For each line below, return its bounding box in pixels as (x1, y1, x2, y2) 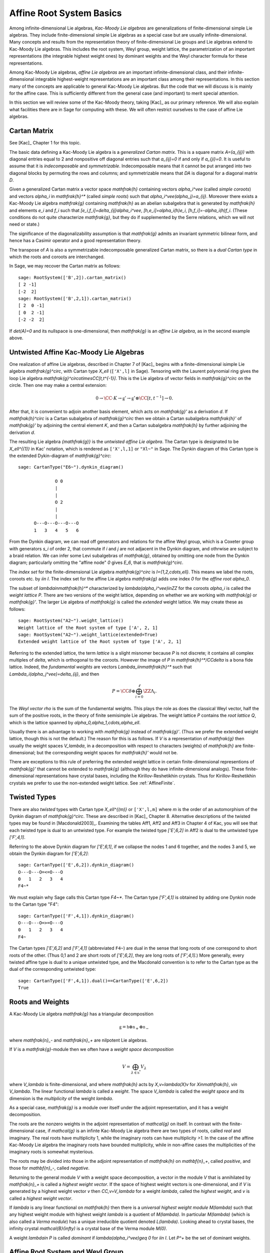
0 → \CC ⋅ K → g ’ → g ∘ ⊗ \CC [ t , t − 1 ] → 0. (95, 394, 173, 401)
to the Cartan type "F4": (9, 901, 59, 907)
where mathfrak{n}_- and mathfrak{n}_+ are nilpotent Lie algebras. (9, 1037, 148, 1043)
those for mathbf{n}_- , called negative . (9, 1165, 90, 1171)
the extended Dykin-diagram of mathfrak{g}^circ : (9, 453, 111, 459)
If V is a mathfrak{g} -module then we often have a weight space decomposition (9, 1047, 174, 1053)
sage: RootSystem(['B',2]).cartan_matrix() (18, 275, 126, 280)
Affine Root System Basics (9, 8, 122, 19)
